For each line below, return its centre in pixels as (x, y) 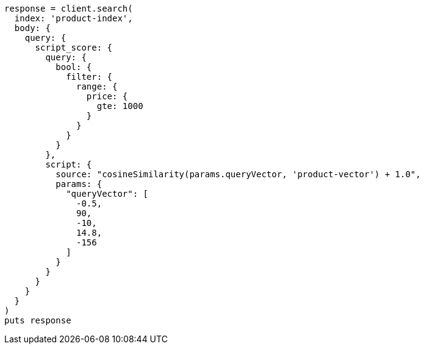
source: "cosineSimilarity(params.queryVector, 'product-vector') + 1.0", (238, 174)
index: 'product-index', (74, 18)
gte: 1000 (120, 106)
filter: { (89, 77)
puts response (38, 320)
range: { (97, 86)
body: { (32, 28)
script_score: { (74, 48)
